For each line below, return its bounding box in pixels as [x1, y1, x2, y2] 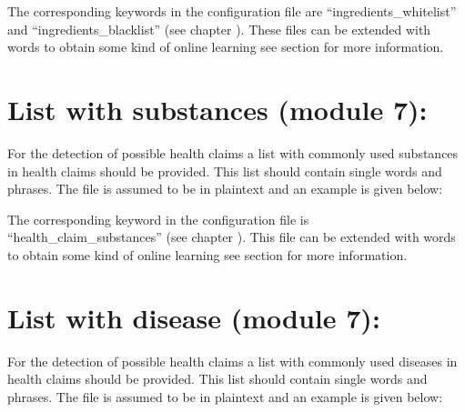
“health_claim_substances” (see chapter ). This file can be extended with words [7, 227, 456, 246]
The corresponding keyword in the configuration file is [7, 209, 309, 228]
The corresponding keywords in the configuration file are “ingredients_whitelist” [7, 2, 457, 20]
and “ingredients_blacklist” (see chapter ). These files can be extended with [7, 19, 431, 38]
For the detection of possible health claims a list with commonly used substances [7, 143, 459, 162]
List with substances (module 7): [7, 90, 428, 127]
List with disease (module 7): [7, 298, 380, 336]
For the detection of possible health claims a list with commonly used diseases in [7, 351, 458, 370]
